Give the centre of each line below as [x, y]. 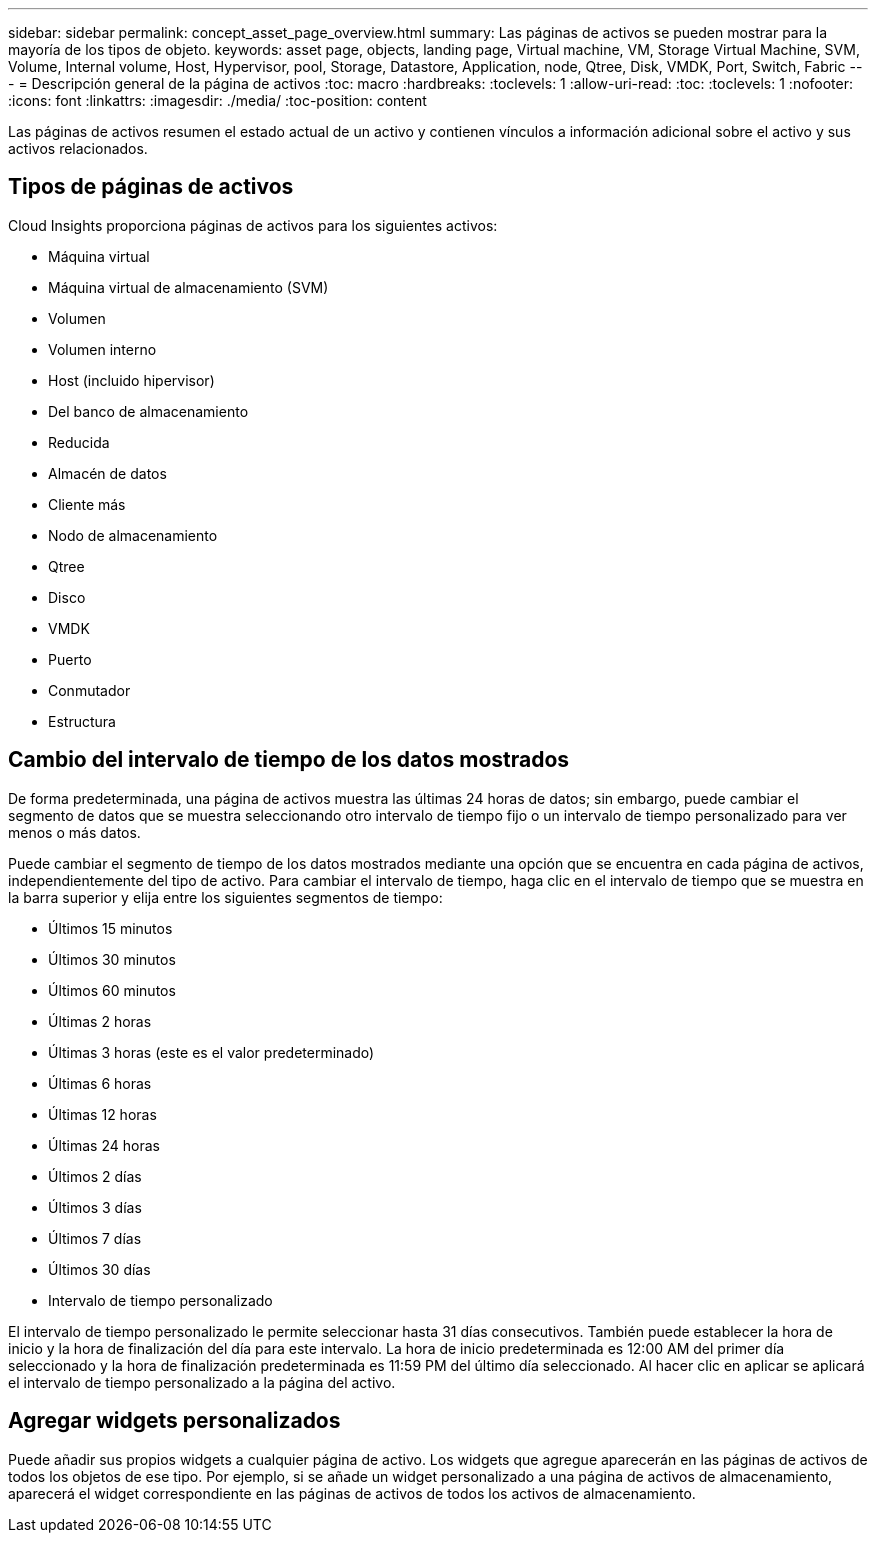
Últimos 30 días [99, 1269]
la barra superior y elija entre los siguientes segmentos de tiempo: [225, 897]
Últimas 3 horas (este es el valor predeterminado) [211, 1052]
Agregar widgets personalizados [174, 1421]
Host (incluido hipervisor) [131, 380]
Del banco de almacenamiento [148, 411]
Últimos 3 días [95, 1207]
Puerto [70, 659]
